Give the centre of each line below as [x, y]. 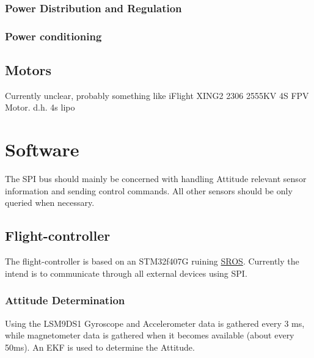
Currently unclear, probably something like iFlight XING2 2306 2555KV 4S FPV [157, 95]
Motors [28, 70]
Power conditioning [53, 36]
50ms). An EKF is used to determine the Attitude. [100, 347]
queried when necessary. [50, 203]
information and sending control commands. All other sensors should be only [149, 190]
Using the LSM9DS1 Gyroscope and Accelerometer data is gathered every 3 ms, [155, 323]
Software [42, 149]
